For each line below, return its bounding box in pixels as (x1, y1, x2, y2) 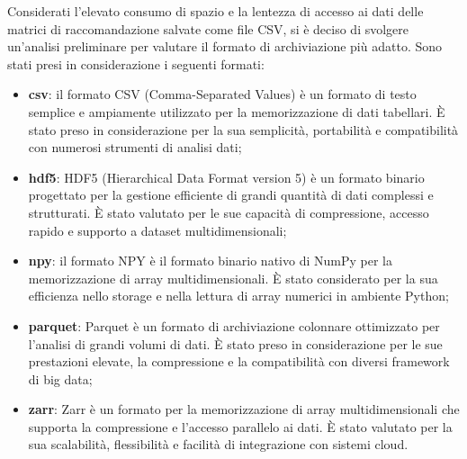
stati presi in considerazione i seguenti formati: (7, 54, 265, 73)
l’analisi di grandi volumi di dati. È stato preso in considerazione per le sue (28, 334, 443, 353)
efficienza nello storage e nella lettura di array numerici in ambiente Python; (28, 286, 449, 305)
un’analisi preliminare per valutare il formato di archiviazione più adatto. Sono (7, 37, 442, 56)
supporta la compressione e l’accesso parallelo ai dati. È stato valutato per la (28, 417, 453, 436)
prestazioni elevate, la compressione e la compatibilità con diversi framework (28, 352, 450, 371)
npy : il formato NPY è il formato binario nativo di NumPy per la (28, 251, 392, 270)
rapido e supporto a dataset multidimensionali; (28, 220, 287, 239)
